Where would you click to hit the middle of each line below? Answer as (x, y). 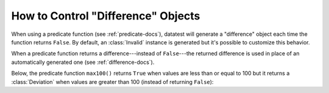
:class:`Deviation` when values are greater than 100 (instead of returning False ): (112, 81)
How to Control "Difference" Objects (106, 16)
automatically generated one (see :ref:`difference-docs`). (83, 62)
